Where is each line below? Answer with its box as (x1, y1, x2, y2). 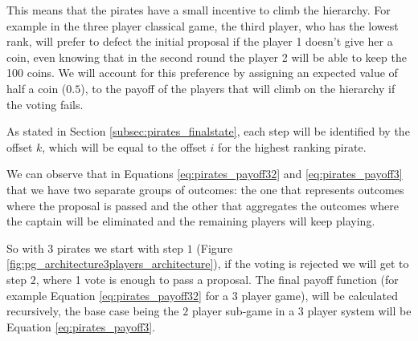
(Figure (196, 239, 233, 256)
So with (6, 239, 44, 256)
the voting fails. (6, 95, 84, 112)
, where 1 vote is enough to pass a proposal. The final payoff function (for (35, 270, 399, 287)
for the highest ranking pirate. (218, 138, 367, 155)
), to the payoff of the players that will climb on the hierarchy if (80, 79, 395, 96)
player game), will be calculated (241, 286, 398, 303)
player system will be (307, 302, 412, 319)
